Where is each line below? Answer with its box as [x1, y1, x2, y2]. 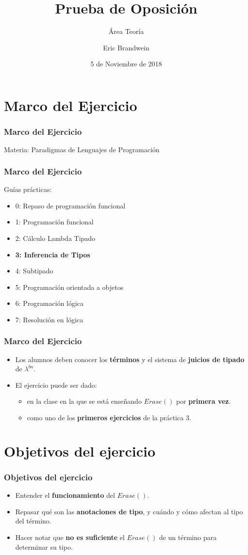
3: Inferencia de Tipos [15, 249, 90, 259]
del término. [15, 516, 51, 526]
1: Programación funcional [15, 217, 94, 227]
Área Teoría [108, 26, 144, 36]
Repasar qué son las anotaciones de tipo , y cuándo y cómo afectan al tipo [15, 506, 243, 516]
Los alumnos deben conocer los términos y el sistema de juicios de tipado [15, 354, 245, 364]
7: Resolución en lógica [15, 314, 83, 324]
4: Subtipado [15, 266, 53, 276]
